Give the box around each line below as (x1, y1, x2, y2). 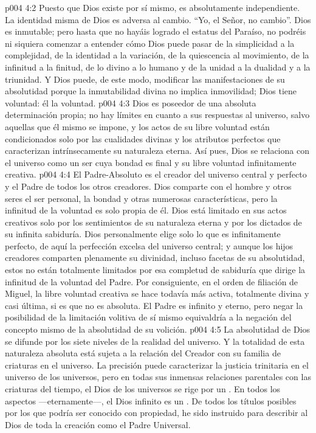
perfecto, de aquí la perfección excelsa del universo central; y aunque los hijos (5, 239, 294, 252)
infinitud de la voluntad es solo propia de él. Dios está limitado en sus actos (5, 204, 287, 216)
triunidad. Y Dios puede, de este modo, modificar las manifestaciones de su (5, 72, 285, 85)
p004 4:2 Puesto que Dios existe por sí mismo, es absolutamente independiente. (5, 1, 300, 13)
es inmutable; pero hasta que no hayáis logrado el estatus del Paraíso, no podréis (5, 25, 306, 38)
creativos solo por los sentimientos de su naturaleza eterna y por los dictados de (5, 215, 302, 228)
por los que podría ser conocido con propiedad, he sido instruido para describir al (5, 406, 308, 419)
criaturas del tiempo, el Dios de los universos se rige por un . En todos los (5, 383, 281, 395)
